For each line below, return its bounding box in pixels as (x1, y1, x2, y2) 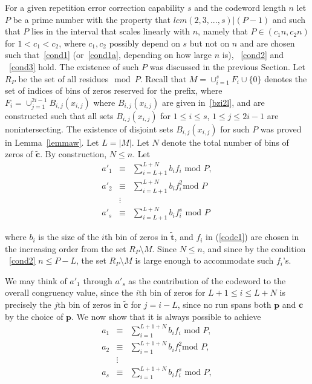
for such (220, 122, 250, 135)
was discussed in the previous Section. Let (149, 60, 306, 73)
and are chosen (239, 36, 295, 49)
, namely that (198, 25, 248, 37)
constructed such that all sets (5, 109, 114, 122)
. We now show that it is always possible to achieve (71, 310, 261, 322)
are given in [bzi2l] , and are (161, 96, 265, 108)
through (83, 274, 112, 287)
